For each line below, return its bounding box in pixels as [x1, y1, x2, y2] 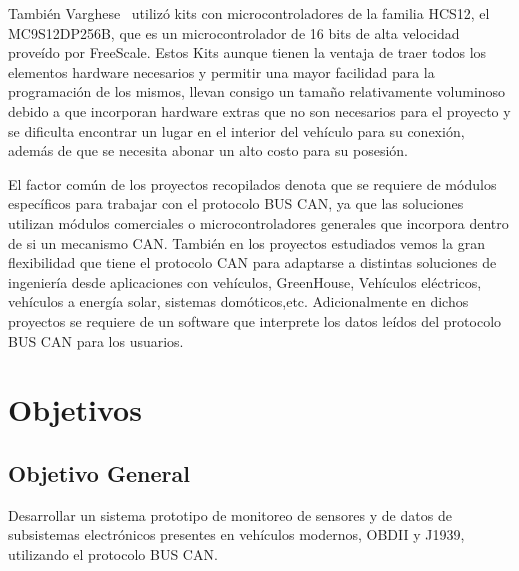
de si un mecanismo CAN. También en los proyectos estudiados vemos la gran [8, 232, 485, 253]
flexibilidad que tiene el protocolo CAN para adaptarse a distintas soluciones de [8, 252, 497, 273]
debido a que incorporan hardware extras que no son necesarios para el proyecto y [8, 100, 511, 121]
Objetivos [8, 389, 142, 430]
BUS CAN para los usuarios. [8, 330, 184, 351]
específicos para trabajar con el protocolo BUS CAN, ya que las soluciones [8, 193, 464, 214]
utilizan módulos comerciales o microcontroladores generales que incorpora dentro [8, 212, 509, 233]
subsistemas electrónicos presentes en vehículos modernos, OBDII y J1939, [8, 524, 465, 545]
